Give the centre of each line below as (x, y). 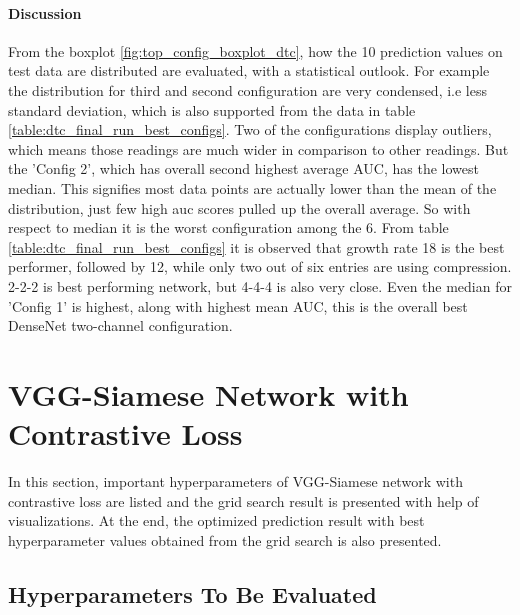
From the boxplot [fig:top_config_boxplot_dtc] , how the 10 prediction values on (255, 50)
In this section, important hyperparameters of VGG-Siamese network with (235, 481)
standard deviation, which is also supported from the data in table (212, 109)
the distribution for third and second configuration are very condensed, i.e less (247, 89)
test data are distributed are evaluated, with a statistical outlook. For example (249, 70)
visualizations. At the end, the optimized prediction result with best (216, 520)
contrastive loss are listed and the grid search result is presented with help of (243, 500)
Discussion (45, 12)
